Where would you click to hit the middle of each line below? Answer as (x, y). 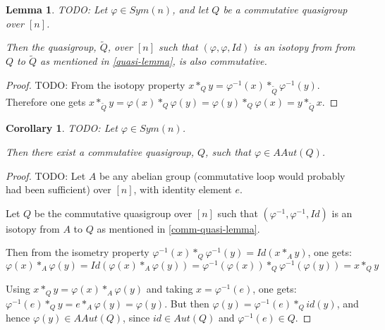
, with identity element (183, 189)
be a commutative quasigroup (285, 9)
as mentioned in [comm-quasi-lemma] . (178, 228)
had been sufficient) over (59, 189)
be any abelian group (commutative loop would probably (222, 175)
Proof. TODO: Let (46, 175)
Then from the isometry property (78, 252)
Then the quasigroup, (51, 47)
